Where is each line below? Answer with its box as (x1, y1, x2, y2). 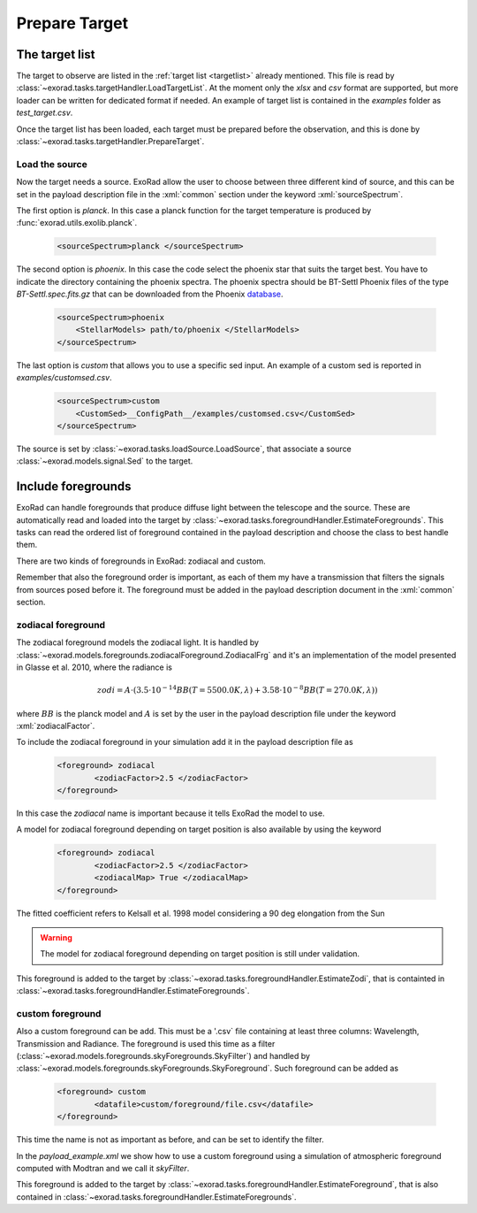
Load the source (16, 157, 87, 170)
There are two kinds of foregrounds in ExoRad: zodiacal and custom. (16, 556, 267, 566)
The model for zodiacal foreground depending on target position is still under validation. (40, 948, 360, 959)
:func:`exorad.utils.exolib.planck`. (16, 218, 137, 228)
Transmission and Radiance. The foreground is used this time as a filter (16, 1038, 276, 1048)
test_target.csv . (16, 107, 73, 119)
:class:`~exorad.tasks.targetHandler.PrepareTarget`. (16, 136, 205, 147)
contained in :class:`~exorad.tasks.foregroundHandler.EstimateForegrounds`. (16, 1191, 297, 1202)
